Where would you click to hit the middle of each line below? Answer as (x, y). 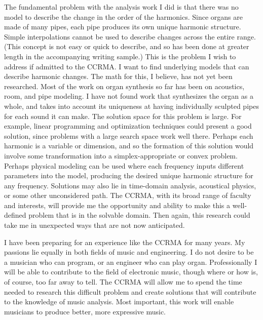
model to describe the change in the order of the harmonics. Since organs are (124, 16)
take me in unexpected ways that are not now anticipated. (95, 225)
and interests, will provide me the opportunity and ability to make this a (117, 205)
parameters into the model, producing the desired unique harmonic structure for (129, 175)
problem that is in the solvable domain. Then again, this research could (139, 215)
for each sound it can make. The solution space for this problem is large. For (123, 116)
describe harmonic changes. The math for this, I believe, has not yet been (118, 76)
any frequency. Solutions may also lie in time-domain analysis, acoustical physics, (130, 185)
